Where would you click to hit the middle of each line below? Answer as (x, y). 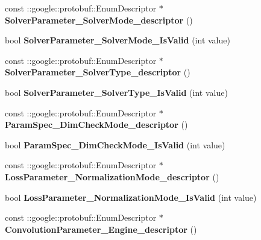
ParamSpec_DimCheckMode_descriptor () (96, 125)
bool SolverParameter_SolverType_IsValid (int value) (116, 92)
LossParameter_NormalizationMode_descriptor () (112, 176)
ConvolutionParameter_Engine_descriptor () (101, 229)
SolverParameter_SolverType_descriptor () (98, 72)
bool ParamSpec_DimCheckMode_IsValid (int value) (115, 144)
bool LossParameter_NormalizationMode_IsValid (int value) (131, 197)
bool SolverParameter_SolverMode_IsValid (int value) (118, 40)
